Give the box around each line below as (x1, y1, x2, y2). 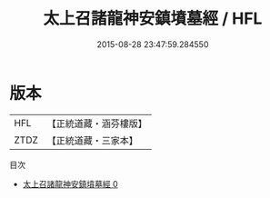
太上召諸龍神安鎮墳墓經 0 (22, 178, 118, 189)
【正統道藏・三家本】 (46, 134, 139, 146)
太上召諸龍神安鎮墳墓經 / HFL (43, 8, 263, 29)
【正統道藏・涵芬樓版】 (46, 117, 148, 130)
